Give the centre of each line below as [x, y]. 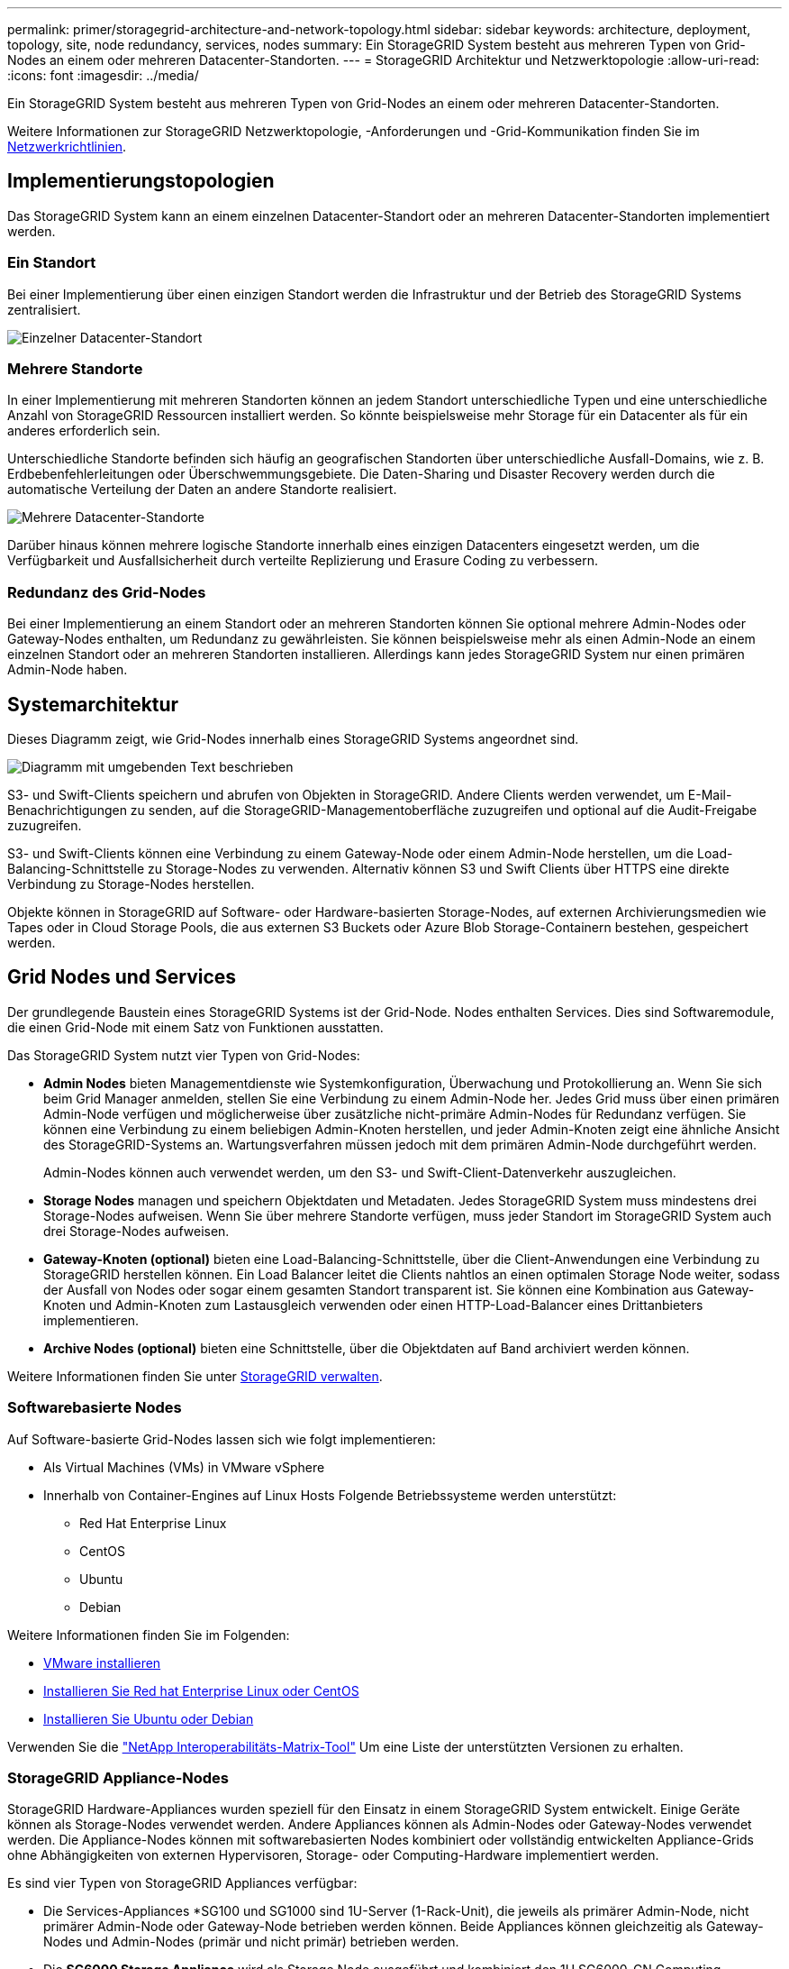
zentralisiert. [44, 309]
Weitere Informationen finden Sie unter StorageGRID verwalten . [195, 1376]
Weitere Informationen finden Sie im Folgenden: [149, 1635]
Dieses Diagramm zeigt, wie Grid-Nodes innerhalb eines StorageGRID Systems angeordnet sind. [293, 738]
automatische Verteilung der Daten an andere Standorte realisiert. [202, 490]
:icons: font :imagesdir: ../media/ [103, 75]
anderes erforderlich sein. [84, 431]
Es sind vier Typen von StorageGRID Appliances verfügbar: [182, 1883]
